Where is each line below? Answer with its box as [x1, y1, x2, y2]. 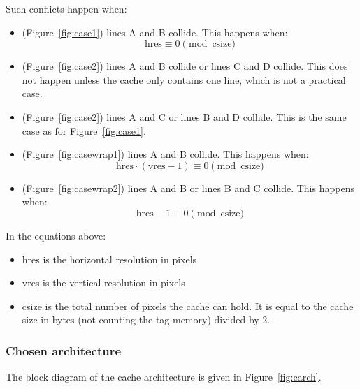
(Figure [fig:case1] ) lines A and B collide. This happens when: [22, 24, 288, 39]
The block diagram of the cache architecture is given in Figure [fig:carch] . [6, 369, 322, 384]
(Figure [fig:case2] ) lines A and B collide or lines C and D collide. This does [22, 59, 348, 73]
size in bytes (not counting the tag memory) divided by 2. [22, 312, 271, 327]
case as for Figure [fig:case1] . [22, 123, 146, 138]
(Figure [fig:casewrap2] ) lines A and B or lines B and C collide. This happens [22, 180, 354, 195]
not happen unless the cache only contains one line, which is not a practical [22, 72, 346, 87]
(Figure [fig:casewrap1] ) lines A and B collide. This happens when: [22, 147, 309, 161]
